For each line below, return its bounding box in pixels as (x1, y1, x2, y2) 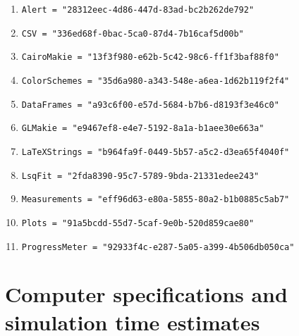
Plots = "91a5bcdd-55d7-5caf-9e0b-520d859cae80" (21, 218, 255, 228)
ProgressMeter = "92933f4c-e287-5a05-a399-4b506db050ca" (21, 242, 295, 252)
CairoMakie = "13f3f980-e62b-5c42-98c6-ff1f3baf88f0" (21, 52, 279, 63)
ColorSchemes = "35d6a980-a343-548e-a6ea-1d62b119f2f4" (21, 75, 290, 86)
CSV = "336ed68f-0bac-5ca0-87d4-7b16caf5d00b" (21, 28, 244, 39)
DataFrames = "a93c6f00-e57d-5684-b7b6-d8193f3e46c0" (21, 99, 279, 110)
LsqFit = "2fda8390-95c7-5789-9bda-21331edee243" (21, 170, 260, 181)
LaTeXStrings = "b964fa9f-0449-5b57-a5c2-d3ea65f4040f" (21, 147, 290, 157)
